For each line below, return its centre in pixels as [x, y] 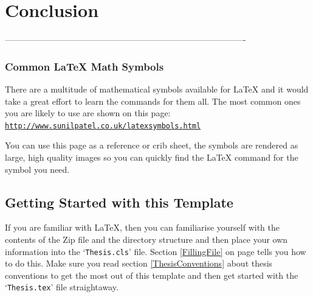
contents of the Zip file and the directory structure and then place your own [146, 239]
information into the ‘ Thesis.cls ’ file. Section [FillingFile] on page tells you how [156, 251]
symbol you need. [37, 169]
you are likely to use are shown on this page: [88, 113]
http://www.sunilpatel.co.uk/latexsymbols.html [103, 126]
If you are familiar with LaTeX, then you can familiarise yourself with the [143, 227]
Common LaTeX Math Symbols [84, 66]
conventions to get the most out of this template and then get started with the [152, 275]
